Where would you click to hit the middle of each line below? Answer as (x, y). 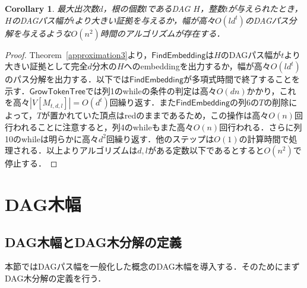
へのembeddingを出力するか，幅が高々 (197, 66)
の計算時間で (264, 138)
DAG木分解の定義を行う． (56, 278)
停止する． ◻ (31, 163)
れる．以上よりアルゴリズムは (79, 150)
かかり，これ (271, 90)
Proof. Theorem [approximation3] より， (78, 54)
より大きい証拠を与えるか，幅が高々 (145, 20)
